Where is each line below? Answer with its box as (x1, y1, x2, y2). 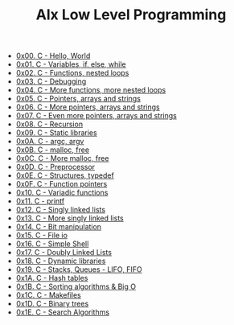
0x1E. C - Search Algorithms (15, 307, 110, 317)
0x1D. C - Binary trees (15, 299, 89, 309)
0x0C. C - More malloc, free (15, 154, 109, 163)
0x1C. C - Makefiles (15, 290, 82, 300)
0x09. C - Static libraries (15, 128, 98, 138)
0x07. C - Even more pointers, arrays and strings (15, 111, 177, 121)
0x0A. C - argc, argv (15, 137, 84, 146)
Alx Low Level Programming (35, 6, 227, 24)
